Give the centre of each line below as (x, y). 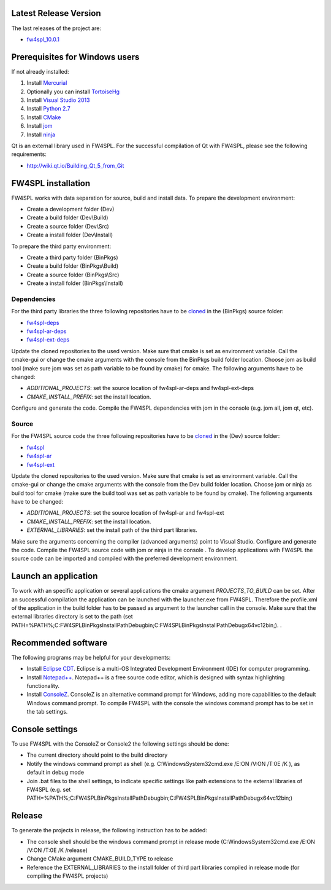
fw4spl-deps (43, 322)
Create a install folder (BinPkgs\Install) (75, 283)
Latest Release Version (56, 13)
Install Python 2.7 (48, 109)
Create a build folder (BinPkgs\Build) (73, 266)
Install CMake (44, 117)
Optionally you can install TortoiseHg (73, 92)
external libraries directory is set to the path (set (72, 617)
